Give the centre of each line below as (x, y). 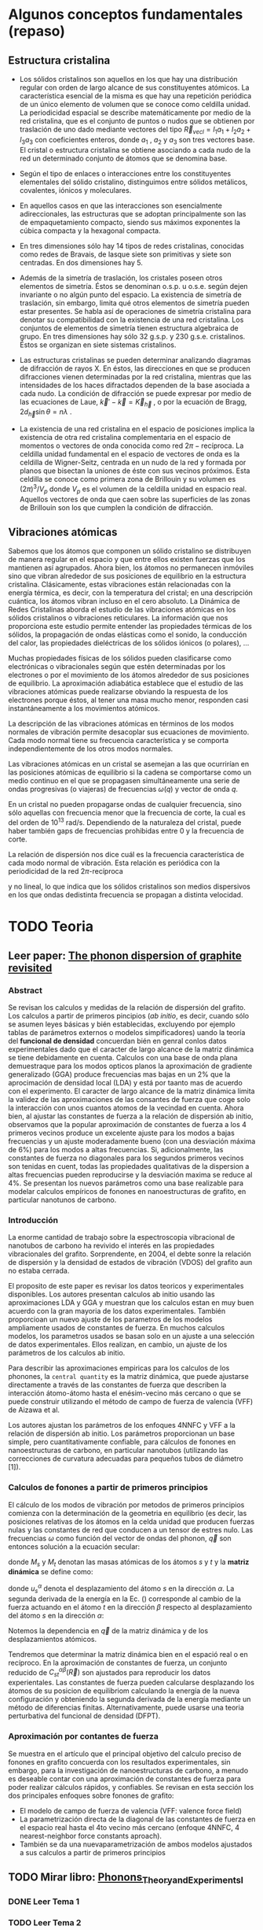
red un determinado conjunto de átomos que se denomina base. (123, 158)
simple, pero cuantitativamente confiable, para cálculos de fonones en (122, 1442)
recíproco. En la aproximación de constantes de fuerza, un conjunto (118, 1662)
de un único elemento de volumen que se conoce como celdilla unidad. (135, 104)
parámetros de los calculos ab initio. (67, 1353)
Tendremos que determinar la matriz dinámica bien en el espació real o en (128, 1654)
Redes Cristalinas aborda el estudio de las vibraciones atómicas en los (122, 610)
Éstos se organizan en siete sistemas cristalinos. (98, 345)
